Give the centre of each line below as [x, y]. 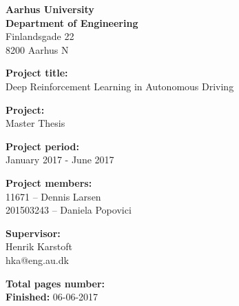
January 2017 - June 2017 [60, 160]
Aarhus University [50, 9]
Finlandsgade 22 [40, 36]
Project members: [49, 182]
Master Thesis [35, 123]
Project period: [42, 146]
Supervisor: [33, 233]
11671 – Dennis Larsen [53, 196]
